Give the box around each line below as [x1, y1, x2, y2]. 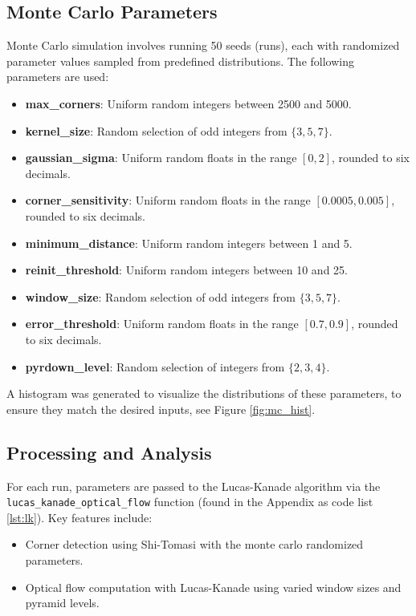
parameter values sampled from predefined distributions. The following [6, 52, 354, 69]
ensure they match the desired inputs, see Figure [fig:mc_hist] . [6, 400, 316, 417]
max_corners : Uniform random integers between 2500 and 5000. [25, 95, 352, 111]
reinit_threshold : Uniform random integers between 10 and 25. [25, 261, 348, 278]
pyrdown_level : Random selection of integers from [25, 358, 285, 375]
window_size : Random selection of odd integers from [25, 288, 296, 305]
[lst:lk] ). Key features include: [6, 509, 153, 525]
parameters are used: [6, 68, 109, 85]
